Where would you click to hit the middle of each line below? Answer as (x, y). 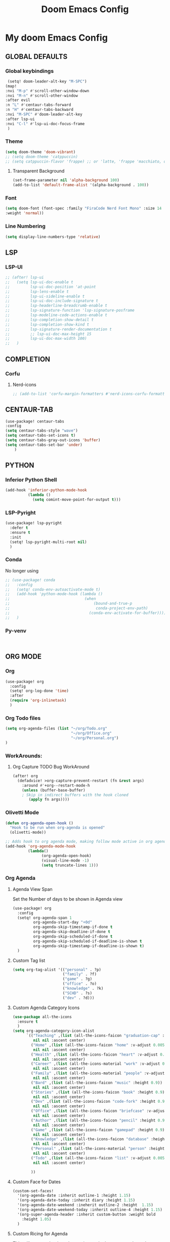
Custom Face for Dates (36, 1182)
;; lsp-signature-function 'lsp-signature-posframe (70, 310)
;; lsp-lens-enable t (37, 292)
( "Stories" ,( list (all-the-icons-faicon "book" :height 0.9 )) (99, 1092)
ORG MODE (24, 657)
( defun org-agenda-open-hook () (39, 823)
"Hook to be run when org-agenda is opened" (57, 828)
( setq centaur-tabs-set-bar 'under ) (44, 445)
